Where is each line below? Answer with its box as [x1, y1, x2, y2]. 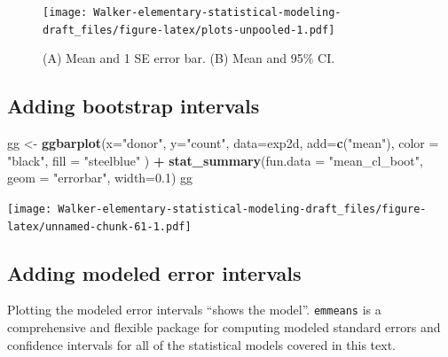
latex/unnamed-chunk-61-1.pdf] [7, 220, 192, 233]
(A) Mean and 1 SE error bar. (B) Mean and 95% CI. [43, 49, 335, 67]
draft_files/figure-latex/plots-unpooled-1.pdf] [43, 23, 335, 36]
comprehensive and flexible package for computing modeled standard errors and [7, 318, 441, 337]
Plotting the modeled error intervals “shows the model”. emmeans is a [7, 300, 381, 319]
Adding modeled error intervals [7, 259, 302, 286]
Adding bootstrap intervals [7, 92, 260, 120]
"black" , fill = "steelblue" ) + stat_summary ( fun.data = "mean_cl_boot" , [7, 151, 423, 169]
